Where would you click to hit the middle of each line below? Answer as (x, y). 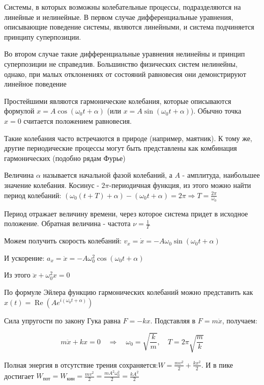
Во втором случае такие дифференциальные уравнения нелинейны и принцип (125, 54)
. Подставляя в (173, 320)
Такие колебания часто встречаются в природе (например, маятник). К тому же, (128, 138)
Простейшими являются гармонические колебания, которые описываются (118, 101)
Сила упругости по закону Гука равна (62, 320)
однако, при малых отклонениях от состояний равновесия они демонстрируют (125, 74)
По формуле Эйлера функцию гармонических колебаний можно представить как (129, 292)
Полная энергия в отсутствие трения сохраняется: (81, 364)
